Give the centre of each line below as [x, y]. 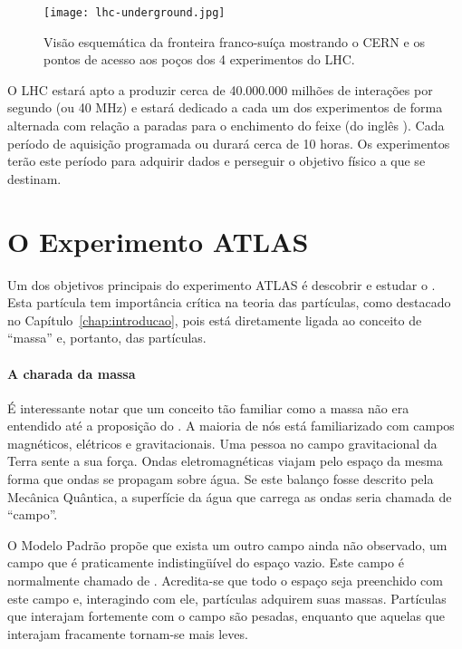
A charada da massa [72, 373]
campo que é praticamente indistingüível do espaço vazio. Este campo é [206, 562]
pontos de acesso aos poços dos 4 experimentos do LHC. [199, 59]
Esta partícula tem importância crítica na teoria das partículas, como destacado [229, 302]
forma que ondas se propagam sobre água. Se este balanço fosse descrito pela [221, 479]
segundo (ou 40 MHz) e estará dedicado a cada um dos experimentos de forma [225, 107]
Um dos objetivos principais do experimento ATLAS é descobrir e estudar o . [221, 284]
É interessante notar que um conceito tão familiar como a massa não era [208, 407]
